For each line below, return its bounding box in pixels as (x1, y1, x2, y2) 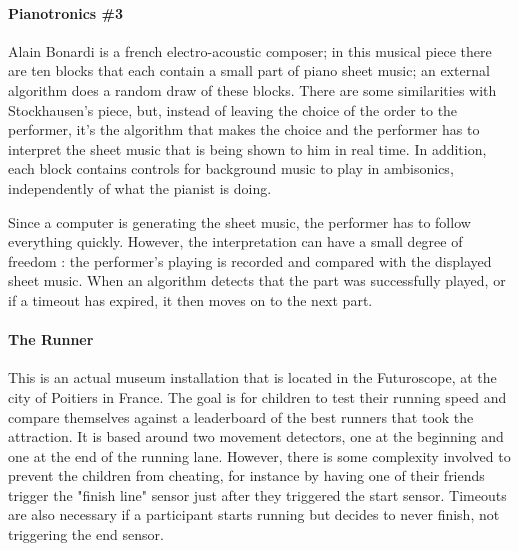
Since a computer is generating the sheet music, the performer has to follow (8, 211, 471, 232)
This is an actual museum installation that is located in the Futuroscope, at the (8, 367, 497, 388)
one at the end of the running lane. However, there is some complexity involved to (8, 445, 511, 466)
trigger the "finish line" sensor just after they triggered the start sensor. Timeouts (8, 484, 507, 505)
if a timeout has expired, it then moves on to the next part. (8, 289, 373, 310)
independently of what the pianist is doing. (8, 177, 272, 198)
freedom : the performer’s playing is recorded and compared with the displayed (8, 250, 492, 271)
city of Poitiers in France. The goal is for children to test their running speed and (8, 386, 507, 407)
